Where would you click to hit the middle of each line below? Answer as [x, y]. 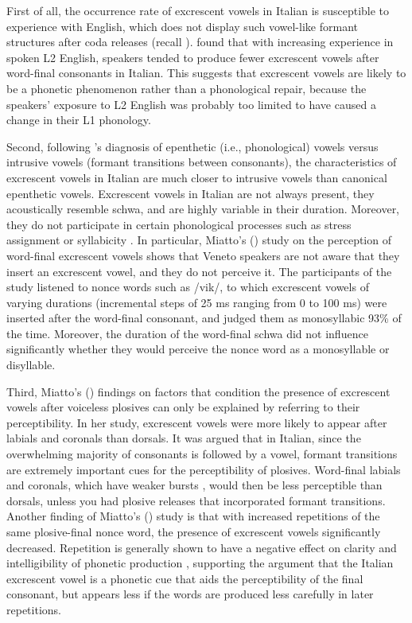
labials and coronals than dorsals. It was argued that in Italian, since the [184, 438]
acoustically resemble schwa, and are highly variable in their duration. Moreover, [203, 209]
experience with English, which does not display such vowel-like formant [182, 26]
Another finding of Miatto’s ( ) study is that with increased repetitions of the [193, 516]
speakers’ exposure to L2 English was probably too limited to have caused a [191, 104]
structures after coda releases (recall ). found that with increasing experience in [200, 42]
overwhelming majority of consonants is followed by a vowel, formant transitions [202, 454]
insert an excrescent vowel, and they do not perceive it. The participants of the [199, 271]
